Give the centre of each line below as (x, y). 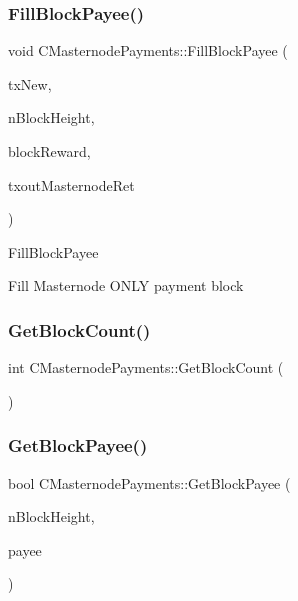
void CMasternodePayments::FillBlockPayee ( (148, 50)
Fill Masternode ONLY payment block (126, 285)
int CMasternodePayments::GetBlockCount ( (146, 367)
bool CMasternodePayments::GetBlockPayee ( (149, 482)
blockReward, (49, 151)
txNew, (30, 83)
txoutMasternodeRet (71, 184)
